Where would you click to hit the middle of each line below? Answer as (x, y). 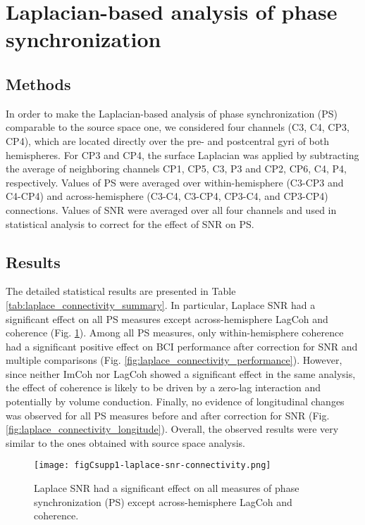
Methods (38, 83)
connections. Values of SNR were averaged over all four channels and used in (171, 209)
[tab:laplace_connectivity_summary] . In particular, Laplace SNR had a (161, 304)
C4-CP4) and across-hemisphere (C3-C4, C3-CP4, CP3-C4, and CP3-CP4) (167, 196)
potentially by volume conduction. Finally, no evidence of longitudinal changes (175, 401)
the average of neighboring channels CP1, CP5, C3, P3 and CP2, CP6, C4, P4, (176, 169)
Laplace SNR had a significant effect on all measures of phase (167, 488)
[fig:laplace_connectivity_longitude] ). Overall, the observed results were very (172, 429)
